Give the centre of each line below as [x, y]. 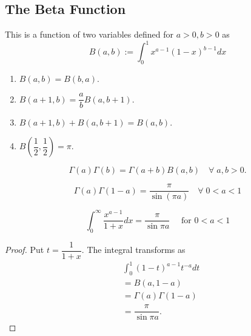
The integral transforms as [136, 250]
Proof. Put [25, 250]
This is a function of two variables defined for [89, 34]
